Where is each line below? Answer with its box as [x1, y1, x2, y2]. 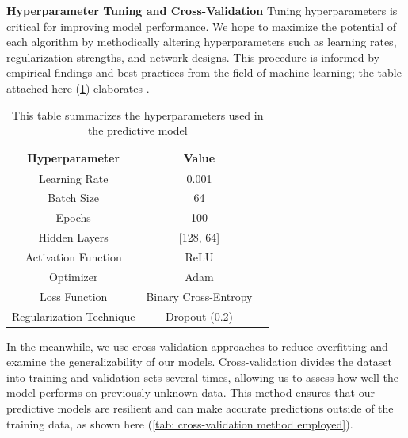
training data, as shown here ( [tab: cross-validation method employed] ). [6, 415, 353, 432]
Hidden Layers [38, 229, 109, 246]
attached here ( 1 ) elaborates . [6, 79, 150, 96]
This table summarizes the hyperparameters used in [12, 106, 264, 123]
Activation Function [25, 248, 122, 265]
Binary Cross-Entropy [146, 288, 253, 304]
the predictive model [87, 122, 188, 139]
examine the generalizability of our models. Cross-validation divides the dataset [6, 353, 393, 370]
